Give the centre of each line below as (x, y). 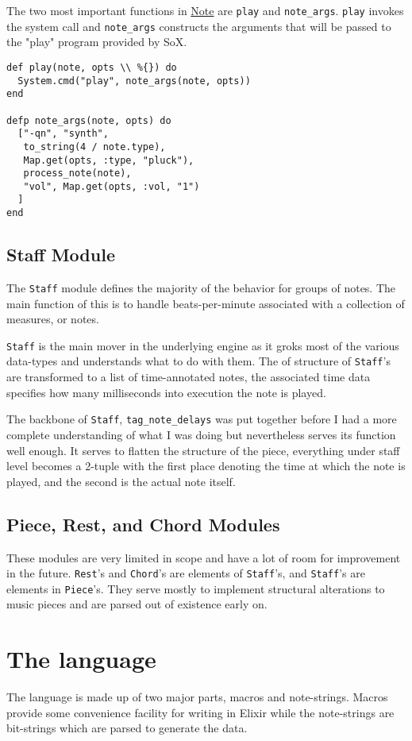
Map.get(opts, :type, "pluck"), (109, 160)
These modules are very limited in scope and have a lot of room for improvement (204, 557)
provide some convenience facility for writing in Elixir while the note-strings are (200, 712)
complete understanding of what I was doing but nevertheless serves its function (201, 434)
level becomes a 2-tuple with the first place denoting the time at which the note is (206, 466)
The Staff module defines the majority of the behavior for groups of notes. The (201, 287)
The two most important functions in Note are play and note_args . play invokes (205, 10)
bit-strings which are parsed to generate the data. (127, 728)
